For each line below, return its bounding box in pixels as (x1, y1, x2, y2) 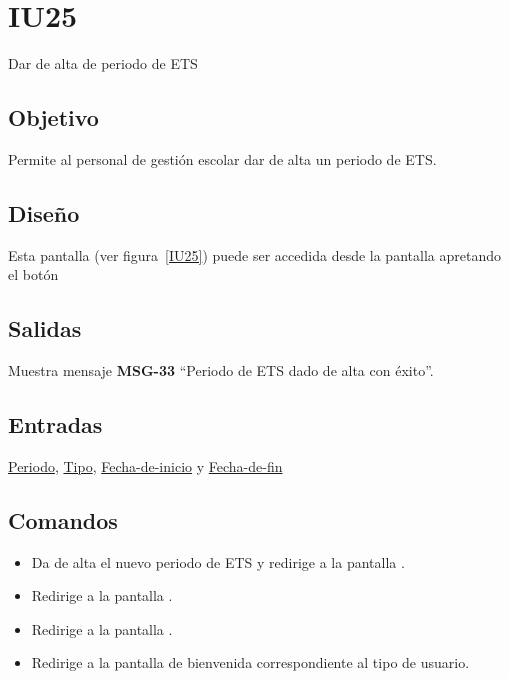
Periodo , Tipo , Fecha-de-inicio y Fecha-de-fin (8, 455, 283, 476)
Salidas (8, 313, 82, 344)
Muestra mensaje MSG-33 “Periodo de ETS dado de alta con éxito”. (8, 360, 434, 381)
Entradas (8, 409, 103, 440)
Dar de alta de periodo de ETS (8, 53, 198, 74)
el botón (8, 264, 59, 285)
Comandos (8, 504, 118, 535)
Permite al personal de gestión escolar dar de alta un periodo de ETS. (8, 148, 437, 169)
